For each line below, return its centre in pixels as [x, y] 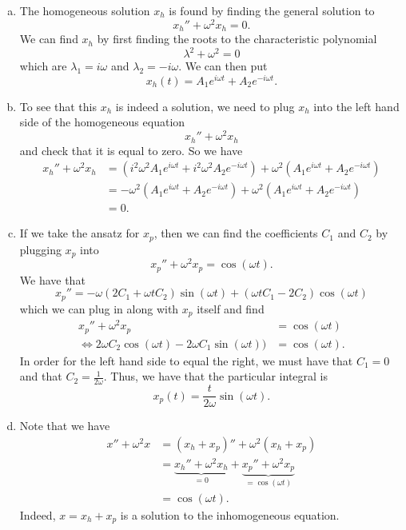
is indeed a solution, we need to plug [205, 106]
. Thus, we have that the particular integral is [215, 376]
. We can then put [223, 66]
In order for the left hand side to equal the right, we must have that [186, 360]
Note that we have [65, 426]
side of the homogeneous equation [102, 122]
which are [43, 66]
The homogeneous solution [85, 10]
